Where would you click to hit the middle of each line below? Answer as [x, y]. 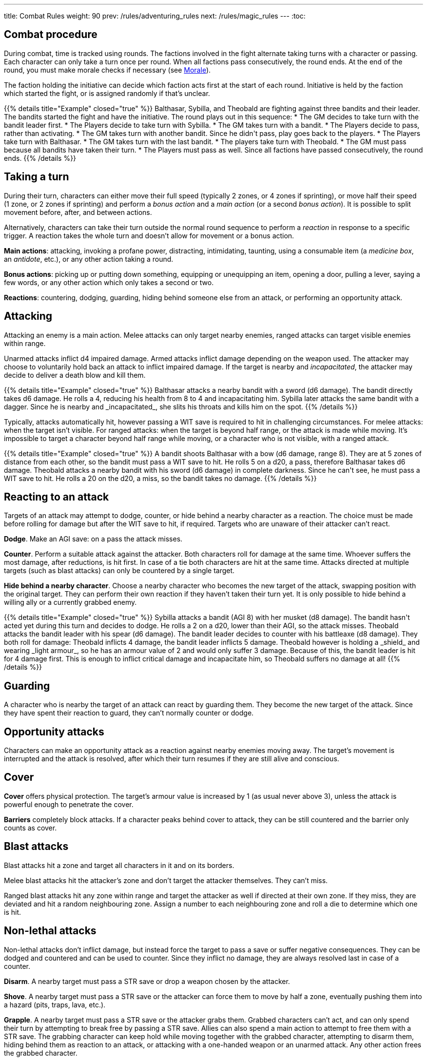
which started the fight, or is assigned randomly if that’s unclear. [107, 93]
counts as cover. [30, 828]
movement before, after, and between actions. [78, 212]
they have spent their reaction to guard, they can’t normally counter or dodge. [129, 713]
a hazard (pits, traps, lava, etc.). [55, 1004]
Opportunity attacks [54, 732]
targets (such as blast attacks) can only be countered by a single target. [119, 571]
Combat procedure [51, 35]
